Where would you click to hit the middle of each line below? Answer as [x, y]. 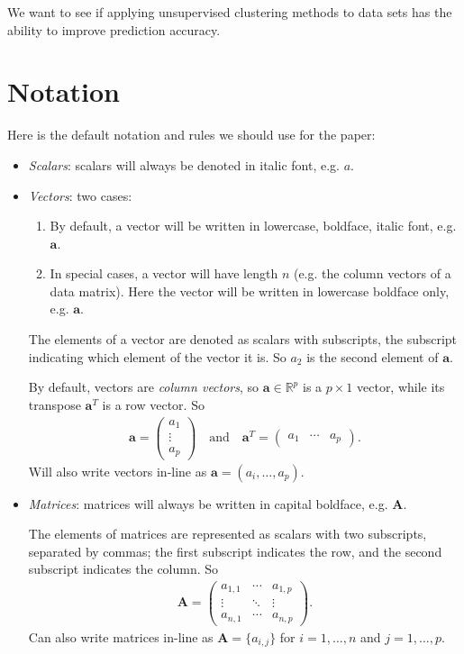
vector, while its [401, 387]
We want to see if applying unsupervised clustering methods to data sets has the [230, 12]
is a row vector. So [153, 404]
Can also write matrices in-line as [121, 637]
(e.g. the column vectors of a [372, 273]
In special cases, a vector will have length [164, 273]
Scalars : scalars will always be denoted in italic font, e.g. [184, 164]
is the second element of [373, 356]
